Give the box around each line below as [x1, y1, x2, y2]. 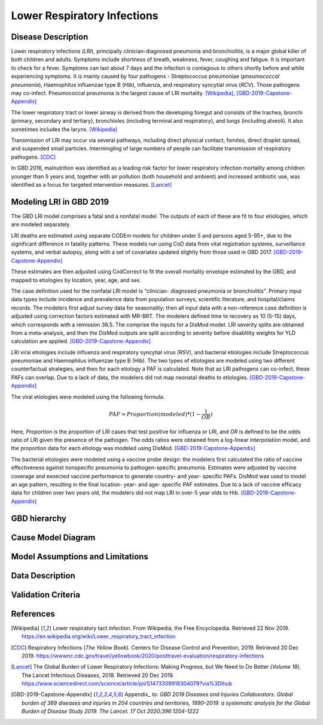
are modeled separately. [11, 221, 71, 228]
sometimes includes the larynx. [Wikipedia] [11, 126, 118, 133]
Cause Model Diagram [11, 532, 96, 542]
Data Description [11, 571, 76, 581]
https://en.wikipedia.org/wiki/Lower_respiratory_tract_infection [22, 633, 176, 640]
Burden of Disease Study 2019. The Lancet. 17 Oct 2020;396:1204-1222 [22, 708, 199, 715]
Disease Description [11, 32, 89, 42]
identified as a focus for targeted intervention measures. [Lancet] [11, 181, 172, 188]
